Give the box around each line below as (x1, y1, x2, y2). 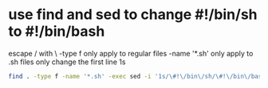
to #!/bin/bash (8, 22, 105, 40)
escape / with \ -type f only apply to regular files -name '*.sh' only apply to (8, 48, 254, 58)
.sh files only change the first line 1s (8, 57, 126, 67)
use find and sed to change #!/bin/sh (8, 6, 258, 24)
